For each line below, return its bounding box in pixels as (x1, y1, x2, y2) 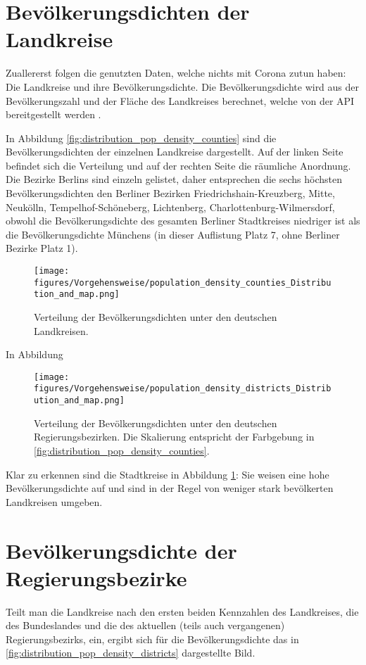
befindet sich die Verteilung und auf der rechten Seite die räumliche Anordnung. (6, 158, 351, 172)
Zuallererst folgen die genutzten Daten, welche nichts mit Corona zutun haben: (6, 65, 346, 80)
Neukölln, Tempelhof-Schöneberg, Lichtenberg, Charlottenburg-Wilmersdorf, (6, 199, 335, 214)
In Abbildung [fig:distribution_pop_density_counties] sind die (6, 130, 277, 145)
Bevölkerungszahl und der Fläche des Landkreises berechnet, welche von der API (6, 93, 355, 108)
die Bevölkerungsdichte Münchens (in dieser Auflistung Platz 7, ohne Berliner (6, 227, 340, 241)
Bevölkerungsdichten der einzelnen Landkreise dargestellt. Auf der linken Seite (6, 144, 343, 159)
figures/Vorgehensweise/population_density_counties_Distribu (34, 277, 332, 288)
